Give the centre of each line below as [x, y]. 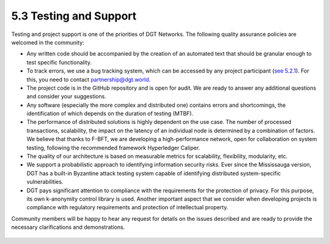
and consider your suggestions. [66, 96]
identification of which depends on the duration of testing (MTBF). [110, 113]
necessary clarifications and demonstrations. [68, 227]
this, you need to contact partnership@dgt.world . [89, 79]
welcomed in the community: [48, 42]
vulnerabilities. [45, 182]
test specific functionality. [59, 62]
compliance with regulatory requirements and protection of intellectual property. [127, 207]
